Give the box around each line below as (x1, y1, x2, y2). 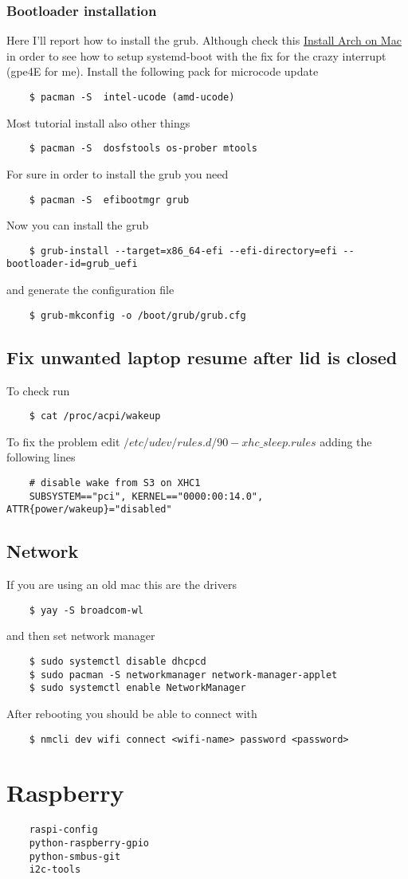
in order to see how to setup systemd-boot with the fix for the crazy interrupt (6, 47, 386, 64)
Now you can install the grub (6, 217, 149, 233)
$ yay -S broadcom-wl (29, 604, 143, 616)
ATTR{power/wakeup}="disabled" (6, 504, 172, 516)
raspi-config (29, 824, 98, 836)
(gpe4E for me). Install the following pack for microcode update (6, 63, 319, 80)
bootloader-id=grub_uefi (6, 258, 138, 270)
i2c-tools (29, 864, 81, 876)
